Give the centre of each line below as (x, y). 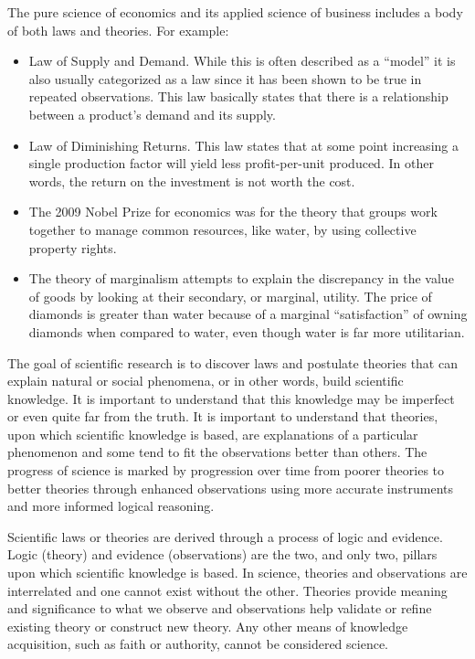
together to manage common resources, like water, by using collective (222, 229)
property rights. (73, 247)
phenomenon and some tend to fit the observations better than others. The (217, 452)
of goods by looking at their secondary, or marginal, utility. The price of (230, 296)
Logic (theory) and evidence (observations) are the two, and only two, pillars (222, 554)
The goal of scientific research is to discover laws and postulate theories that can (232, 362)
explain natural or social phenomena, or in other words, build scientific (206, 381)
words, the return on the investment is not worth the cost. (192, 181)
